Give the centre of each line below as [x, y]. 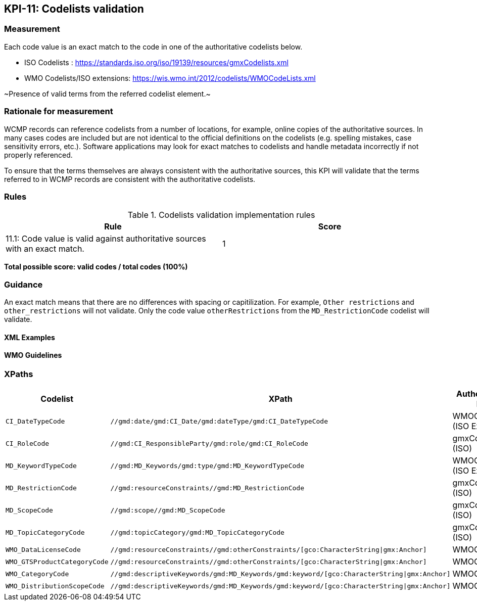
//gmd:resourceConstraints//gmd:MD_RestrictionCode [207, 488]
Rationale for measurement [59, 111]
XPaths [19, 374]
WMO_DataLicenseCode [43, 549]
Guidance [23, 284]
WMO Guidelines [33, 355]
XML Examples [30, 337]
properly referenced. [38, 155]
